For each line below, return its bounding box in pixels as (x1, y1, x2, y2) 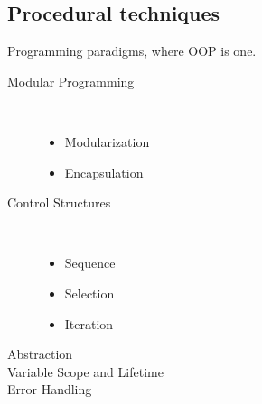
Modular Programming (7, 71, 135, 90)
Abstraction (7, 344, 73, 363)
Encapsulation (64, 162, 144, 181)
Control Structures (7, 193, 111, 212)
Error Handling (7, 380, 92, 399)
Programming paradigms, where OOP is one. (7, 41, 257, 60)
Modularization (64, 132, 150, 151)
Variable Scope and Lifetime (7, 362, 164, 381)
